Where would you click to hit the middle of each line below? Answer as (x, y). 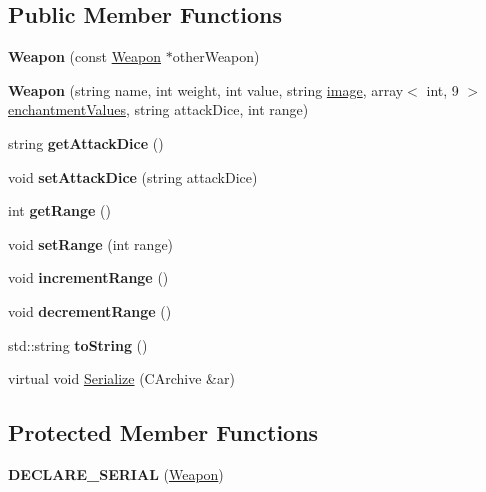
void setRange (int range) (91, 243)
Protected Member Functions (163, 432)
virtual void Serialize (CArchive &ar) (121, 378)
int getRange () (59, 210)
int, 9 (442, 89)
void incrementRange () (88, 277)
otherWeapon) (216, 56)
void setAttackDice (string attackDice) (133, 176)
